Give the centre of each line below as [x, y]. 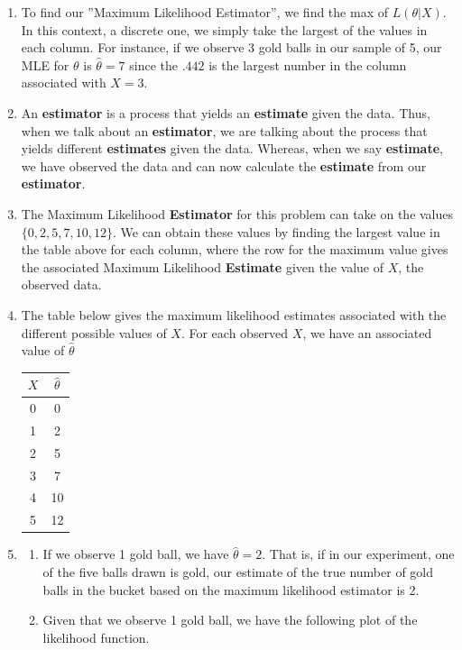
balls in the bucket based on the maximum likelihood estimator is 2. [231, 589]
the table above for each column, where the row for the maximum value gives [235, 249]
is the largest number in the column [308, 64]
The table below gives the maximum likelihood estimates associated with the [234, 314]
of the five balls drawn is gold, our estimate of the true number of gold [238, 571]
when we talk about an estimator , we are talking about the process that [224, 130]
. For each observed [235, 332]
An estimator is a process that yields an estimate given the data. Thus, [226, 112]
